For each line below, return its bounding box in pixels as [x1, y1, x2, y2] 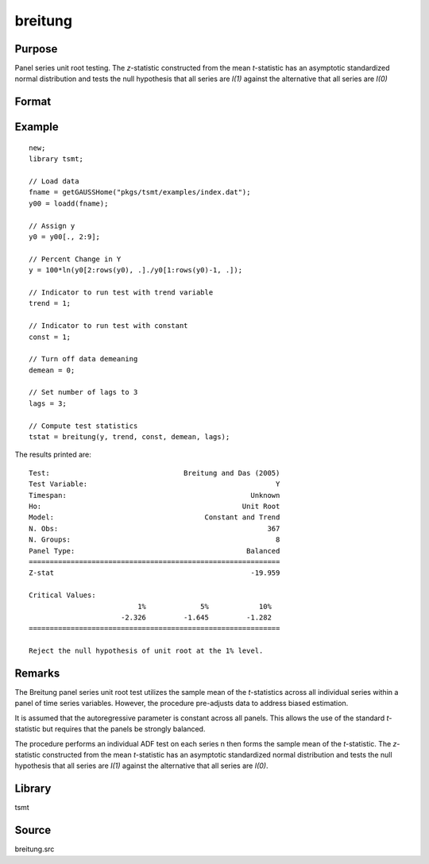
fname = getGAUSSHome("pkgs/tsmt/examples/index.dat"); [29, 187, 251, 197]
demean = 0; [29, 365, 75, 375]
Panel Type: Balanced [29, 546, 280, 555]
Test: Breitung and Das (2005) [29, 469, 280, 477]
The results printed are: [14, 449, 91, 460]
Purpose [14, 42, 58, 56]
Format [14, 95, 52, 109]
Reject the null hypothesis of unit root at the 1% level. [29, 646, 264, 655]
